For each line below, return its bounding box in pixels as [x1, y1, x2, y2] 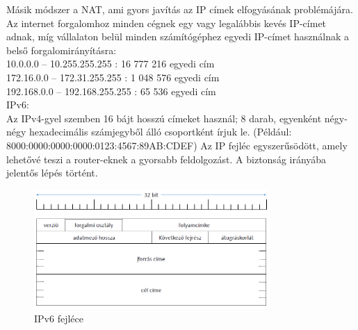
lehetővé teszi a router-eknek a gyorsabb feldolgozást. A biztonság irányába [6, 151, 327, 166]
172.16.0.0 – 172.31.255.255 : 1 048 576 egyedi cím [6, 69, 220, 84]
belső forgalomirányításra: [6, 42, 117, 57]
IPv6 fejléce [34, 311, 83, 326]
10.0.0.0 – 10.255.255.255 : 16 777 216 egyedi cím [6, 56, 215, 71]
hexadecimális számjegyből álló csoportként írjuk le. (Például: [29, 124, 292, 139]
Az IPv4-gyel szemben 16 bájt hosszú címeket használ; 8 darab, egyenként [6, 110, 322, 125]
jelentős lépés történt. [6, 165, 98, 180]
